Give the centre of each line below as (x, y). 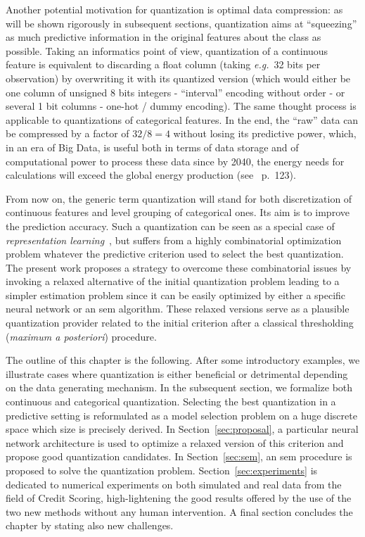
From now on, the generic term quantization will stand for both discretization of (179, 198)
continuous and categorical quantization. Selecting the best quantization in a (171, 402)
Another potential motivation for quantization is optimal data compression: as (174, 9)
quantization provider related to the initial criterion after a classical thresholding (180, 323)
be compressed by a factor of (68, 133)
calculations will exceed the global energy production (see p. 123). (151, 175)
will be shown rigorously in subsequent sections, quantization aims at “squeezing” (181, 23)
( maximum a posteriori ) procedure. (81, 336)
